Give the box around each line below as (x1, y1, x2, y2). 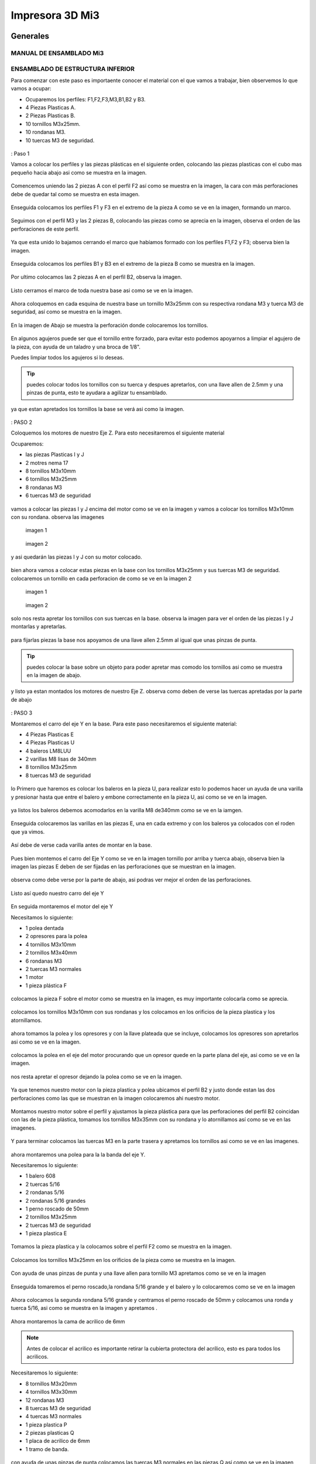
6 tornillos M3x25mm (25, 476, 77, 483)
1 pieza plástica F (25, 981, 67, 989)
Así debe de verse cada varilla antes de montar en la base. (11, 842, 152, 849)
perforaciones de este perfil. (11, 225, 80, 232)
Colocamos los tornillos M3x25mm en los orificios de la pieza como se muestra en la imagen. (11, 1256, 236, 1263)
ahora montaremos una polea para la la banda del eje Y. (11, 1151, 146, 1158)
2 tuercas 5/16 (25, 1181, 60, 1188)
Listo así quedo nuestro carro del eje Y (11, 890, 105, 897)
